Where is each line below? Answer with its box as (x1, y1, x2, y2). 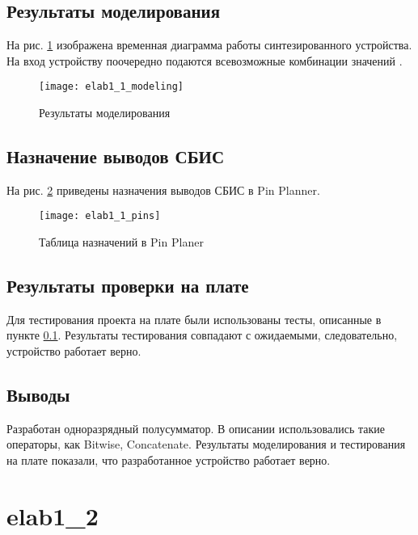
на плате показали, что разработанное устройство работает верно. (6, 452, 331, 469)
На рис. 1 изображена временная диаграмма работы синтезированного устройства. (6, 36, 412, 53)
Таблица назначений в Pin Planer (39, 234, 204, 251)
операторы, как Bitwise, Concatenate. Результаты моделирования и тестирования (6, 436, 406, 453)
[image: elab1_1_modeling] (39, 81, 184, 93)
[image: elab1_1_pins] (39, 210, 161, 222)
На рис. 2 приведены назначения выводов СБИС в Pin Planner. (6, 181, 320, 198)
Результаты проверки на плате (6, 273, 249, 298)
